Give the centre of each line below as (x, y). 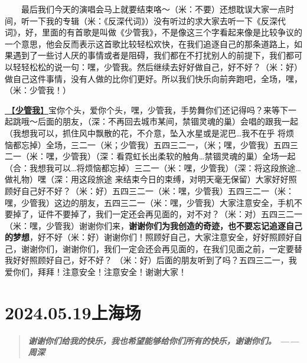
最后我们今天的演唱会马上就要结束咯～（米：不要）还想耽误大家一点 (153, 9)
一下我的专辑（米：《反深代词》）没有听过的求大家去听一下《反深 (153, 20)
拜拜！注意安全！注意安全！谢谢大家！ (112, 272)
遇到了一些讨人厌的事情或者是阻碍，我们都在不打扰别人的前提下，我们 (149, 55)
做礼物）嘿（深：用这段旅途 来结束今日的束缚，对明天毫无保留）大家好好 (147, 179)
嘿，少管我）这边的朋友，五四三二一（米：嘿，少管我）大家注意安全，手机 (149, 202)
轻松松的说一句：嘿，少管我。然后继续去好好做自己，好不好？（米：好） (161, 66)
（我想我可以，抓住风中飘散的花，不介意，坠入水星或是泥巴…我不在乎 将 (146, 133)
